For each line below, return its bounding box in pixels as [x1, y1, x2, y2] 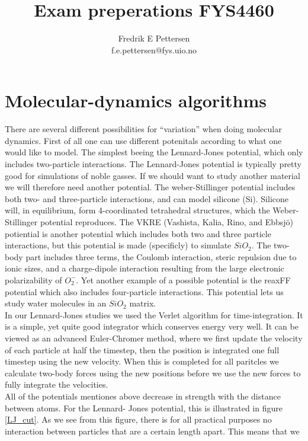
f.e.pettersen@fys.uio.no [111, 43, 197, 56]
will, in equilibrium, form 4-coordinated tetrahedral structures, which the [5, 204, 270, 216]
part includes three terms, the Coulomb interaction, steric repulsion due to [25, 250, 297, 263]
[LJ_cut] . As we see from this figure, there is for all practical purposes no [5, 413, 272, 426]
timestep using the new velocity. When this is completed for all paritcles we [5, 355, 279, 367]
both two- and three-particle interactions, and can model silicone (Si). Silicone [5, 192, 289, 204]
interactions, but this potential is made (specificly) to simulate [5, 239, 232, 251]
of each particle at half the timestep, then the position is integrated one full [5, 343, 280, 356]
